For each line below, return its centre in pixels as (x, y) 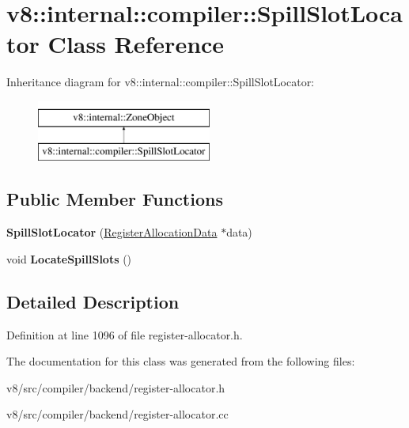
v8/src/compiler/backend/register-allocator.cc (117, 414)
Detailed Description (93, 301)
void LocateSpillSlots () (69, 258)
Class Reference (136, 44)
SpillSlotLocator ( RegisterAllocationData (112, 232)
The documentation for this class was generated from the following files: (181, 361)
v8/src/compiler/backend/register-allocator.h (116, 387)
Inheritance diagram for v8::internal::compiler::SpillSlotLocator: (161, 82)
